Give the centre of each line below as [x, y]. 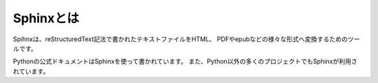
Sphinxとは [46, 18]
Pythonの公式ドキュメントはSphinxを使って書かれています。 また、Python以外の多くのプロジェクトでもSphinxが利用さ [185, 61]
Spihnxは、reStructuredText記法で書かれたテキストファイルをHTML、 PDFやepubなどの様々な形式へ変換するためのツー [187, 39]
